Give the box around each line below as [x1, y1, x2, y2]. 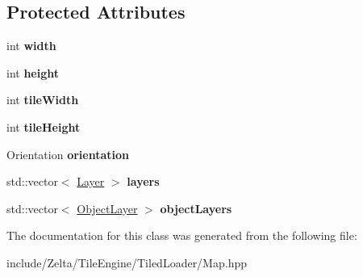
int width [6, 37, 56, 54]
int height [6, 64, 60, 81]
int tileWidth [6, 91, 79, 108]
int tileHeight [6, 118, 81, 135]
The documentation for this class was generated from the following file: [6, 227, 357, 244]
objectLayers [160, 199, 232, 216]
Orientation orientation [6, 145, 129, 162]
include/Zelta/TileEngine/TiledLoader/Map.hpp [6, 254, 247, 271]
